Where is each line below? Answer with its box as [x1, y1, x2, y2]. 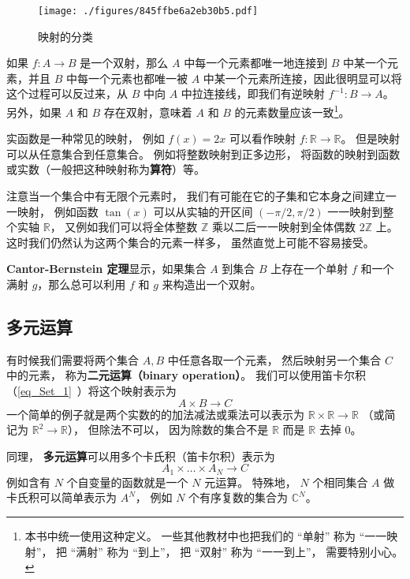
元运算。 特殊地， [204, 473, 296, 490]
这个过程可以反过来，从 [6, 85, 128, 102]
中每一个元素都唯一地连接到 [184, 54, 328, 71]
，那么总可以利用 [37, 276, 126, 293]
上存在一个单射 [270, 260, 348, 277]
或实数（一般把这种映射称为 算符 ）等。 [6, 161, 205, 177]
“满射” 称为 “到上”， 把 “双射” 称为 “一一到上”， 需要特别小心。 [70, 543, 404, 559]
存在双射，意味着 [103, 103, 192, 120]
